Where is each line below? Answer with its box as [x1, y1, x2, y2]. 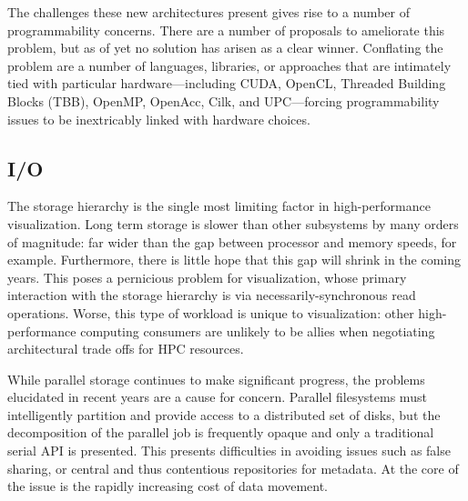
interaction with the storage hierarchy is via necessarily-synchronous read [7, 286, 416, 305]
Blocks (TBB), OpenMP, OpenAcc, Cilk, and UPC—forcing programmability [7, 91, 440, 110]
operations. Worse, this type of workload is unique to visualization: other [7, 303, 414, 322]
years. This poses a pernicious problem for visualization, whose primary [7, 267, 407, 286]
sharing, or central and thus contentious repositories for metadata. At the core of [7, 458, 459, 477]
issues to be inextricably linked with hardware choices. [7, 109, 310, 128]
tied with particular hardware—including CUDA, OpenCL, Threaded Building [7, 74, 446, 93]
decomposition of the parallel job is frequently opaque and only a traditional [7, 423, 434, 442]
